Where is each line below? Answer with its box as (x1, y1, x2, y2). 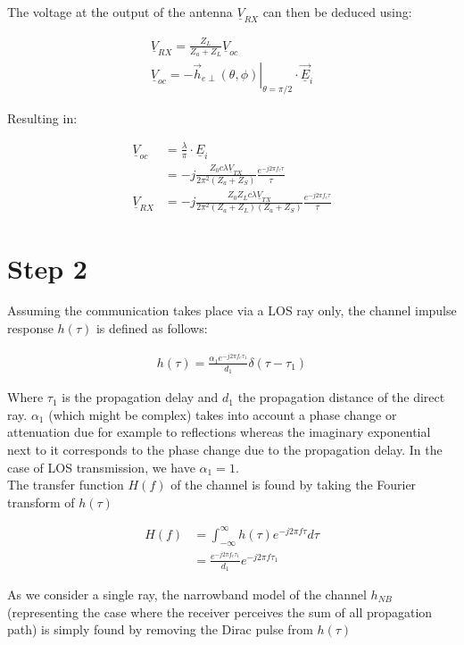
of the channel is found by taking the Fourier (170, 475, 417, 494)
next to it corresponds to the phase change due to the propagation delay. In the (7, 440, 443, 458)
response (7, 319, 54, 338)
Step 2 (7, 249, 87, 286)
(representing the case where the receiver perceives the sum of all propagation (7, 602, 433, 621)
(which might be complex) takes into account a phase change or (48, 405, 397, 423)
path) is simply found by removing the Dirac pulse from (7, 620, 313, 639)
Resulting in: (7, 108, 78, 127)
